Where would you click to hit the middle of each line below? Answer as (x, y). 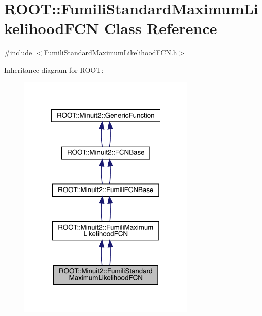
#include (18, 53)
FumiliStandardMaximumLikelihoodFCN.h (110, 53)
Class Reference (161, 28)
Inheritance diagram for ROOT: (54, 69)
